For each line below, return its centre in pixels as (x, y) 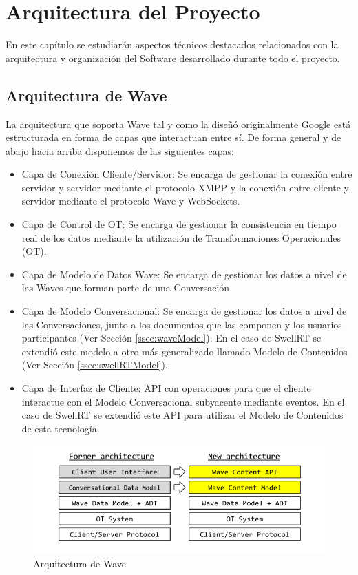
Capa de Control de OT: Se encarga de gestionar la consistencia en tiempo (179, 224)
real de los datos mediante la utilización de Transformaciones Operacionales (181, 237)
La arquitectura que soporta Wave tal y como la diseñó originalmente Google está (178, 124)
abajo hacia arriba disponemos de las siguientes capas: (120, 150)
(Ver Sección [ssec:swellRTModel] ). (95, 365)
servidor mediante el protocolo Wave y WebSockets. (131, 201)
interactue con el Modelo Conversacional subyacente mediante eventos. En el (183, 401)
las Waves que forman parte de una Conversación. (127, 287)
